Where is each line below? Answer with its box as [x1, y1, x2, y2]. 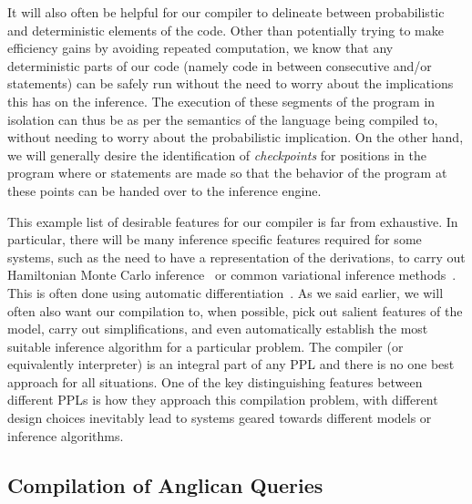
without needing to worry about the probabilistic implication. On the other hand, [7, 128, 464, 147]
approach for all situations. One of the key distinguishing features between [7, 372, 423, 391]
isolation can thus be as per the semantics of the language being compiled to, [7, 109, 438, 129]
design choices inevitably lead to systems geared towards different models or [7, 408, 432, 427]
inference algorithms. [7, 426, 124, 445]
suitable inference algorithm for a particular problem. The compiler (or [7, 336, 404, 355]
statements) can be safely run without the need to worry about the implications [7, 74, 454, 93]
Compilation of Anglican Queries [7, 470, 323, 499]
